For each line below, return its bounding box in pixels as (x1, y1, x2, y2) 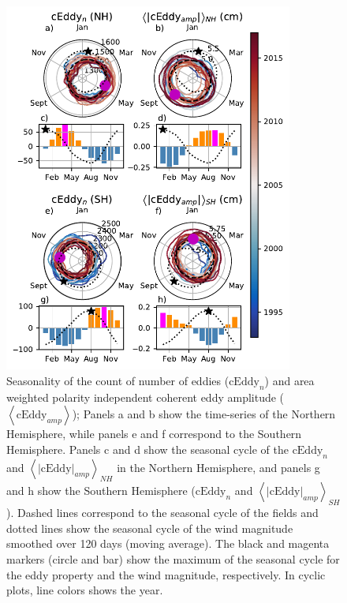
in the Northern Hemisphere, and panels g (117, 459, 320, 475)
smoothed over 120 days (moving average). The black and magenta (6, 535, 330, 552)
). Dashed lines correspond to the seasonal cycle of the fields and (6, 504, 319, 521)
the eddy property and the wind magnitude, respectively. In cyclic (6, 566, 326, 582)
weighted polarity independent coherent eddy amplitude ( (6, 388, 285, 405)
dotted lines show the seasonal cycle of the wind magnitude (6, 519, 293, 536)
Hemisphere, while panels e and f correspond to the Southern (6, 425, 302, 442)
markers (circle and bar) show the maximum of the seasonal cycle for (6, 551, 340, 567)
